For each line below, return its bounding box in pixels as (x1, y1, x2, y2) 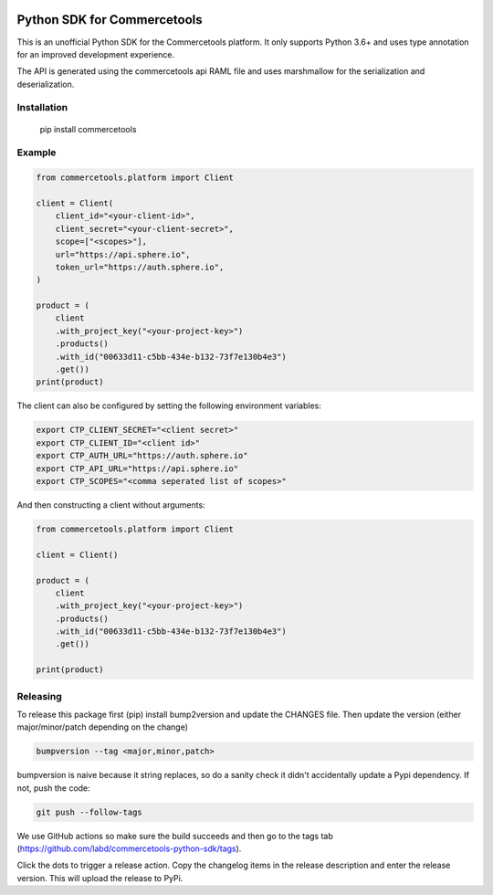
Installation (16, 101, 68, 114)
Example (16, 146, 57, 159)
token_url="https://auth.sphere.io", (55, 261, 225, 272)
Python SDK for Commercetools (16, 12, 203, 27)
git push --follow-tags (36, 806, 143, 817)
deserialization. (16, 79, 75, 89)
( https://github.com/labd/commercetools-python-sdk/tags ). (16, 843, 242, 854)
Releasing (16, 690, 63, 702)
